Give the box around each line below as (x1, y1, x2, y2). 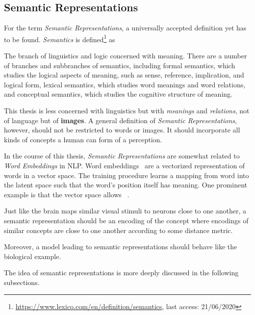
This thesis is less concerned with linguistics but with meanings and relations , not (4, 105, 250, 116)
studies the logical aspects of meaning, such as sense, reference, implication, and (4, 70, 244, 80)
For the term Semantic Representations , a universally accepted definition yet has (4, 23, 247, 33)
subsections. (4, 277, 40, 287)
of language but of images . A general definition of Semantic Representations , (4, 115, 237, 125)
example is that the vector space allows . (4, 189, 129, 199)
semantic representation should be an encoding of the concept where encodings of (4, 215, 249, 225)
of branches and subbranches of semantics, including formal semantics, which (4, 60, 235, 70)
